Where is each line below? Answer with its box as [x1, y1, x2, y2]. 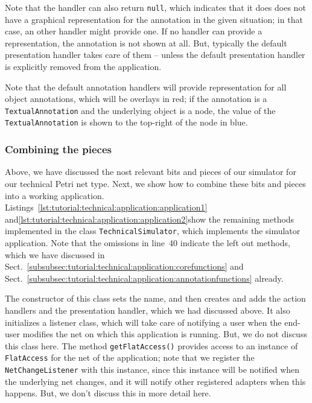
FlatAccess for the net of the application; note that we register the [5, 351, 255, 364]
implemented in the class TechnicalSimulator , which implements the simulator [5, 224, 301, 237]
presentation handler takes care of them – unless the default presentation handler [5, 48, 305, 61]
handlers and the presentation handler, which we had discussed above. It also [5, 303, 290, 316]
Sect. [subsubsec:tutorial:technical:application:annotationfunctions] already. [5, 271, 284, 284]
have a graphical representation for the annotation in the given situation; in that [5, 13, 303, 25]
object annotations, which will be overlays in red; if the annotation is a [5, 92, 267, 105]
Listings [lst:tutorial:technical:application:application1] [5, 201, 208, 214]
